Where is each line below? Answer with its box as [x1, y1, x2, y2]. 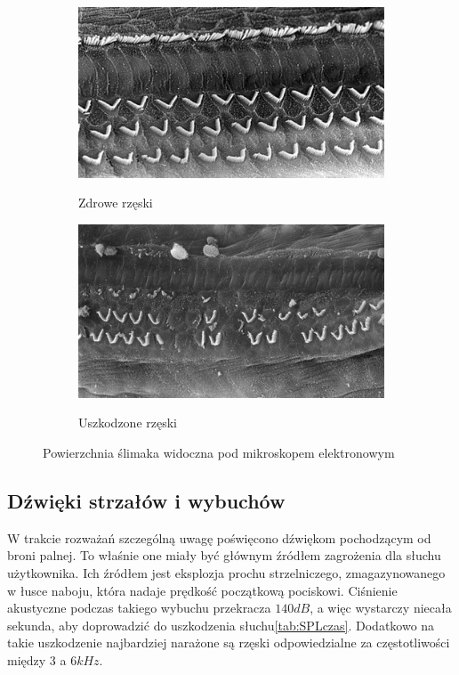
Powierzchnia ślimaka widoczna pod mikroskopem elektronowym [43, 443, 395, 461]
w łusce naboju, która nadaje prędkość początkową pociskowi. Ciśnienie [7, 581, 398, 599]
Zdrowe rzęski [78, 193, 153, 212]
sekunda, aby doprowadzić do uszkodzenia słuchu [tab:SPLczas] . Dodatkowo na [7, 615, 435, 634]
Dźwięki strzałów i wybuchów [7, 486, 286, 514]
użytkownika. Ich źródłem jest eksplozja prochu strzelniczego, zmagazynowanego [7, 563, 446, 581]
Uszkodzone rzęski [78, 413, 178, 432]
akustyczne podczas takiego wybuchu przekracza [7, 598, 271, 617]
